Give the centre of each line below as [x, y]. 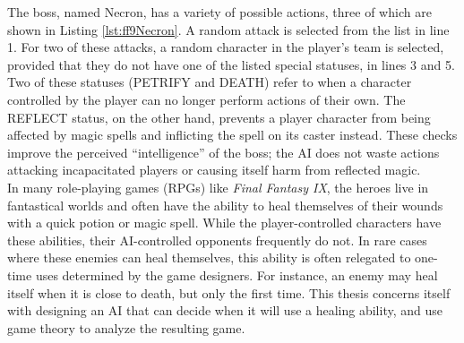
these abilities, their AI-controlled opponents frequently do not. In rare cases [217, 240]
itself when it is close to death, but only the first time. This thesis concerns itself [229, 292]
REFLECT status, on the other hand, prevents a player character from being [219, 117]
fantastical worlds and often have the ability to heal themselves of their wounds [225, 205]
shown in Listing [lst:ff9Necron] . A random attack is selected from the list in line [228, 29]
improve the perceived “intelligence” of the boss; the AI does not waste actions [223, 152]
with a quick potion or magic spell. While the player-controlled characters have [224, 223]
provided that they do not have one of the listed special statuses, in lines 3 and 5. [231, 64]
